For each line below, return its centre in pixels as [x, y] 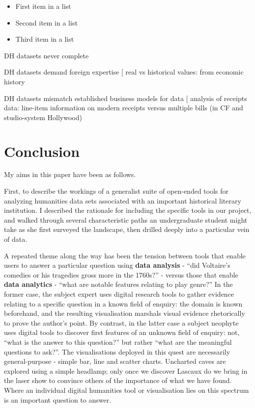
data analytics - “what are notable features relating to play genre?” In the [118, 284]
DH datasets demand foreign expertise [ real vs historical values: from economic [124, 72]
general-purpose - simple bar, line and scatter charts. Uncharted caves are [115, 361]
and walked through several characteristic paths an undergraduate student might [126, 219]
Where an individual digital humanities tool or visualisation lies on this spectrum [127, 390]
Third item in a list [45, 39]
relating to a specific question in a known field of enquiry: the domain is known [123, 303]
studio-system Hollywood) [43, 117]
